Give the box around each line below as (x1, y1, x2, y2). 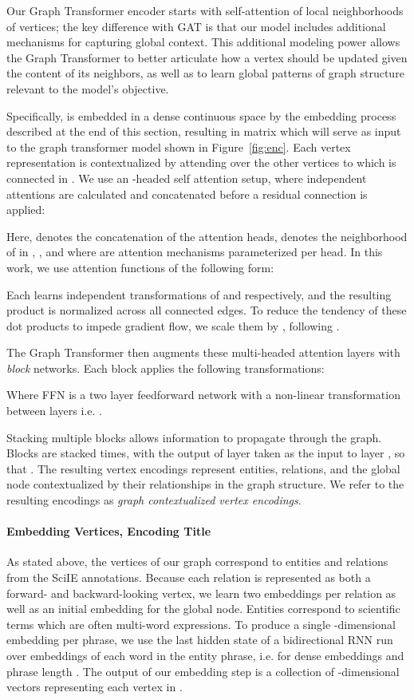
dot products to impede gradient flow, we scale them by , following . (6, 317, 340, 334)
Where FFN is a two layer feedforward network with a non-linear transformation (6, 386, 400, 403)
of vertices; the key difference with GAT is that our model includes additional (6, 18, 386, 34)
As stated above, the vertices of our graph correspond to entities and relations (6, 553, 388, 570)
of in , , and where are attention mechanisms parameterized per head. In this (6, 243, 383, 260)
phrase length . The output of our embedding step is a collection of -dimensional (6, 662, 400, 679)
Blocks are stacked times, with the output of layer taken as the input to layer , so (6, 445, 405, 461)
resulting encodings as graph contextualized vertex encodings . (6, 492, 302, 508)
